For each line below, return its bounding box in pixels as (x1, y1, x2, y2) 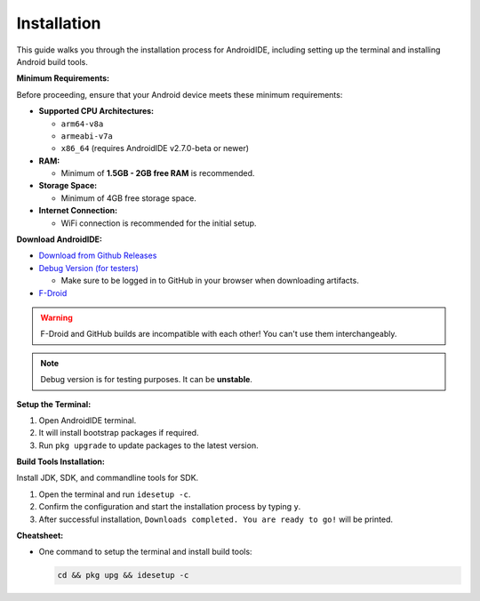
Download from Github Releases (38, 250, 157, 261)
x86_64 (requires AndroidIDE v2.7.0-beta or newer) (60, 143, 249, 154)
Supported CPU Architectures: (38, 106, 155, 116)
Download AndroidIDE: (16, 234, 102, 244)
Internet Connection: (38, 205, 118, 216)
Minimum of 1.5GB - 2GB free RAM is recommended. (60, 168, 255, 179)
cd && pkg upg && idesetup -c (57, 570, 189, 581)
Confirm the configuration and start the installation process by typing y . (38, 501, 301, 512)
